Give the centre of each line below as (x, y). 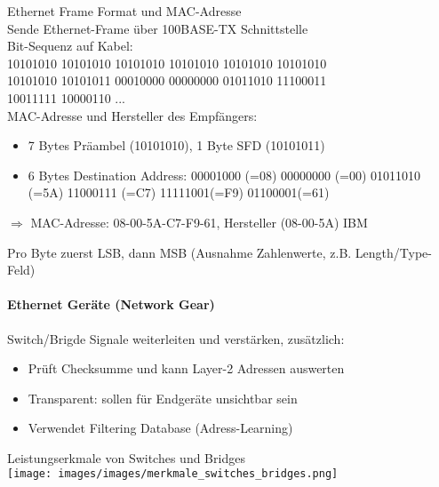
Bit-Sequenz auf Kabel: (70, 46)
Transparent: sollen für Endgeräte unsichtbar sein (163, 398)
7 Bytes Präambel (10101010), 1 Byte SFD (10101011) (176, 145)
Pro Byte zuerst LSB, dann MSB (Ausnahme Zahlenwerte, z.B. (180, 252)
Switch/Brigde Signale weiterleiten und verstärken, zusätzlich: (176, 338)
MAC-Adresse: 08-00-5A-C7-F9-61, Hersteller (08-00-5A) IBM (199, 222)
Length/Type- (394, 252)
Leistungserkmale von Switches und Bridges (126, 457)
